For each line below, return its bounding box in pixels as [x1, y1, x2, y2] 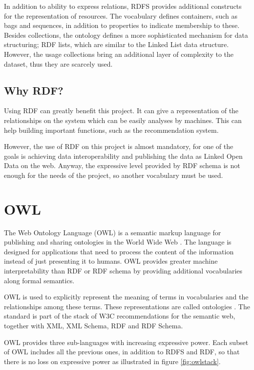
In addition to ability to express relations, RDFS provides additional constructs [4, 1, 242, 11]
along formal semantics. [4, 275, 75, 285]
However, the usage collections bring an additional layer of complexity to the [4, 49, 234, 59]
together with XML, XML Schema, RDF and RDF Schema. [4, 320, 183, 330]
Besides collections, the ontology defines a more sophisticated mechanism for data [4, 29, 248, 40]
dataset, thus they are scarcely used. [4, 58, 113, 69]
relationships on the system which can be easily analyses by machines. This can [4, 115, 242, 125]
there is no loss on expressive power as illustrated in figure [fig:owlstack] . [4, 356, 221, 366]
